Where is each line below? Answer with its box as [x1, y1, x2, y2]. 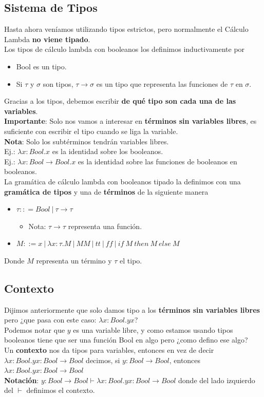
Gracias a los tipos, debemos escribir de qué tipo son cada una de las [4, 96, 236, 106]
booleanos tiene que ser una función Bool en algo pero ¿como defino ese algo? [4, 334, 248, 345]
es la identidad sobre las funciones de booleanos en [78, 156, 237, 166]
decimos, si [86, 354, 120, 365]
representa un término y [36, 255, 112, 266]
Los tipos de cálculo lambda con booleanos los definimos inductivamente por [4, 44, 245, 54]
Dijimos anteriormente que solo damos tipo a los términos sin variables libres [4, 304, 260, 315]
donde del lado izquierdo [178, 374, 255, 385]
